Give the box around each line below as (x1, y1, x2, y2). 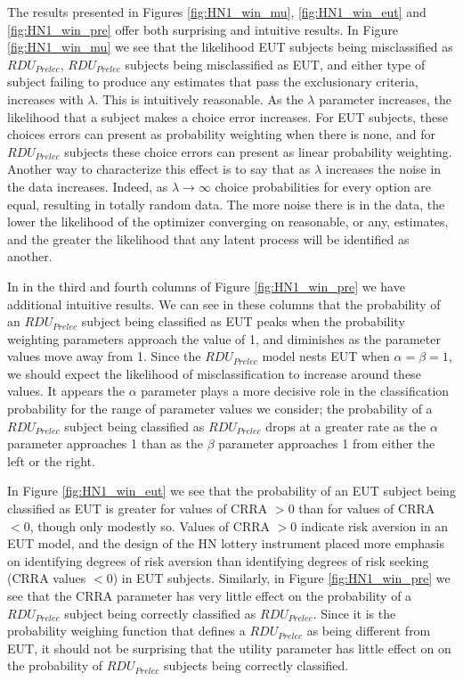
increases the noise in (325, 160, 442, 178)
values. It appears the (7, 382, 126, 400)
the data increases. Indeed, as (7, 176, 168, 195)
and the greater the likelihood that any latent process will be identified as (7, 229, 410, 248)
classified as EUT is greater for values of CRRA (7, 499, 268, 518)
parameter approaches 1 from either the (218, 434, 435, 453)
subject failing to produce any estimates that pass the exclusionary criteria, (7, 72, 418, 91)
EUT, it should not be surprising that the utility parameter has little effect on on (7, 638, 451, 657)
